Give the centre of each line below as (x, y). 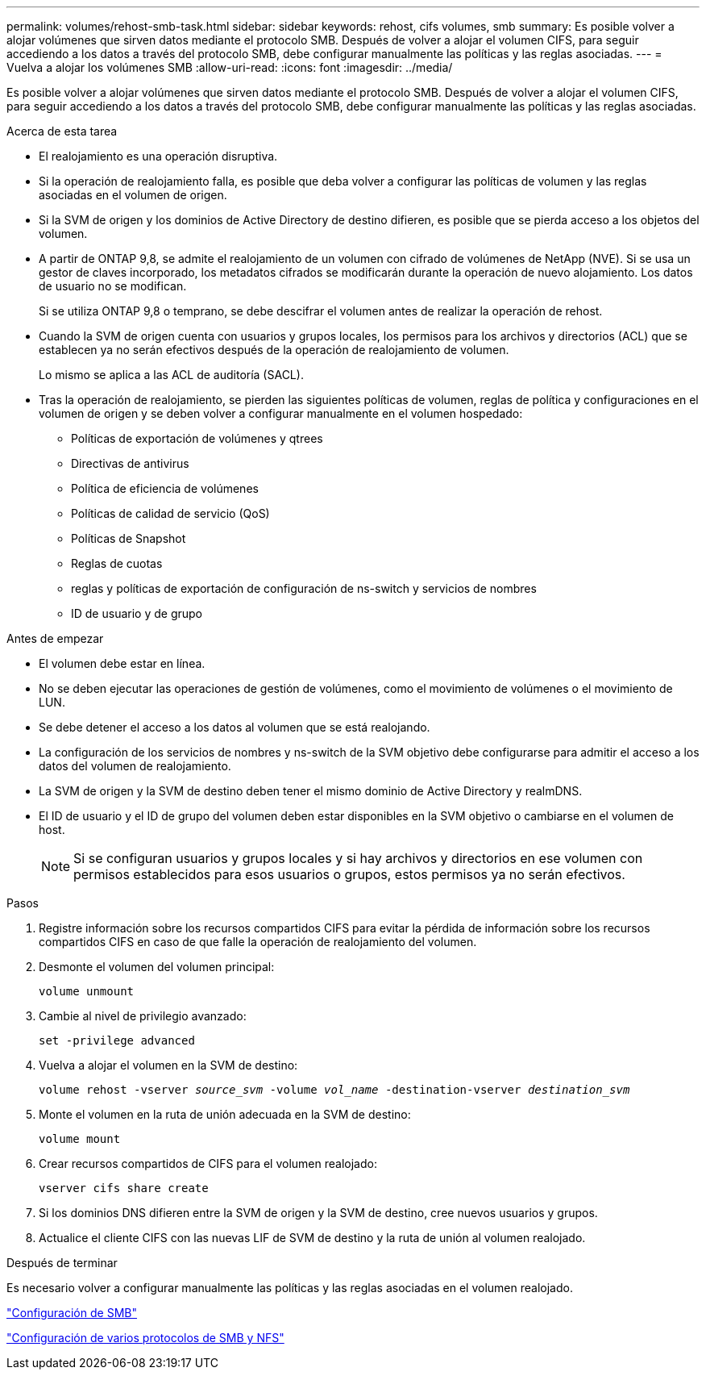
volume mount (80, 1139)
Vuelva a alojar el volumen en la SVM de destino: (168, 1065)
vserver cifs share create (124, 1188)
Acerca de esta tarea (62, 131)
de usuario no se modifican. (113, 286)
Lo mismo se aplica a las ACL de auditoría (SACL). (171, 375)
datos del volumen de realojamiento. (135, 766)
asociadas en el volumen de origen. (133, 195)
